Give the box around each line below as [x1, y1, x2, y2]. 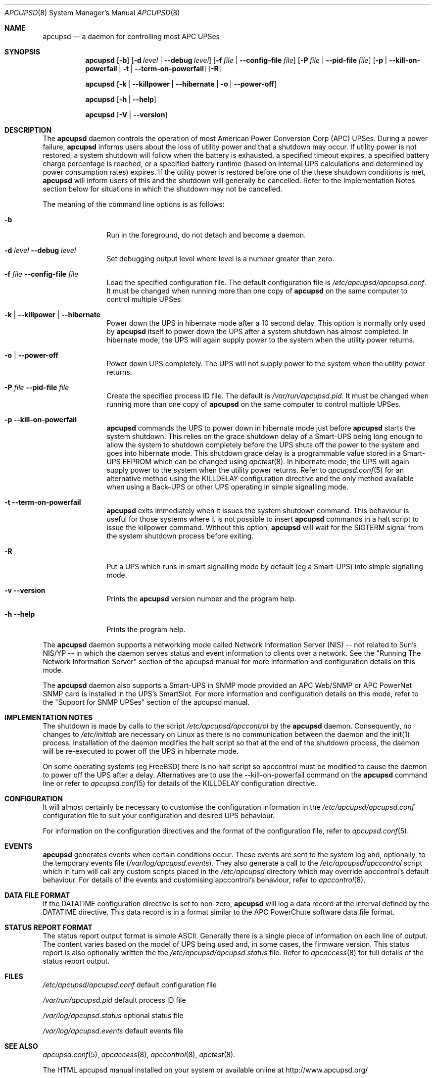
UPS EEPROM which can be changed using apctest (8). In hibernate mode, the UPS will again [106, 457, 409, 466]
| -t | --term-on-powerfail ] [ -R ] [118, 64, 221, 73]
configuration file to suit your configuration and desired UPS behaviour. [43, 811, 275, 820]
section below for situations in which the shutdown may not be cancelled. [43, 185, 283, 193]
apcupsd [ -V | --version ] [85, 110, 168, 119]
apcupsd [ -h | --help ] [85, 95, 156, 103]
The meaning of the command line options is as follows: [43, 200, 225, 208]
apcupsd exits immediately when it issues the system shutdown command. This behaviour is [106, 506, 409, 515]
